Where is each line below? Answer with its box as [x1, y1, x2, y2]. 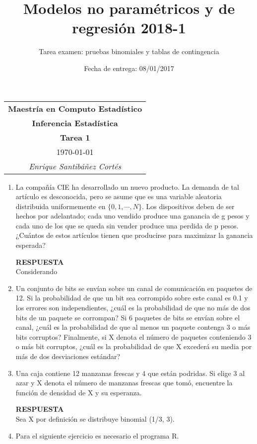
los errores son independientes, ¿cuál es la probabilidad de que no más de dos [15, 302, 251, 313]
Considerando [15, 266, 58, 277]
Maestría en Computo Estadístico [8, 102, 142, 114]
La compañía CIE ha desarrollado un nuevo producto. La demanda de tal [15, 181, 239, 192]
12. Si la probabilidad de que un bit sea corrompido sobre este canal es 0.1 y [15, 293, 248, 303]
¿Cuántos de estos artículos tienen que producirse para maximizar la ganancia [15, 230, 253, 240]
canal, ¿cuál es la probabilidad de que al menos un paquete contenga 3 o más [15, 322, 251, 332]
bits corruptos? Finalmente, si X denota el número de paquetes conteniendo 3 [15, 331, 252, 342]
